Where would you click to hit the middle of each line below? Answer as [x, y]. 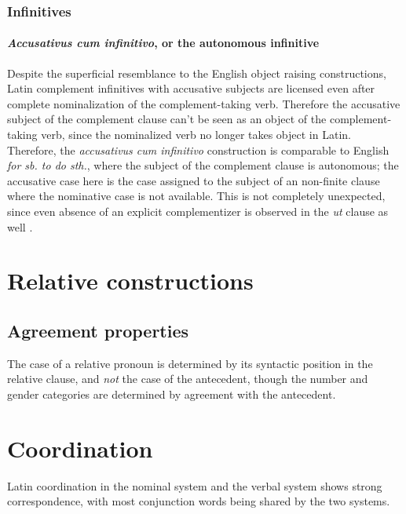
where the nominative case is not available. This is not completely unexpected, [196, 196]
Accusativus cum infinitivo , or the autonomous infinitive [163, 43]
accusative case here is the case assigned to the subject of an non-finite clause [194, 180]
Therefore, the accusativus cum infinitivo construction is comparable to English [198, 149]
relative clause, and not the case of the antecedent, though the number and [188, 379]
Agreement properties [98, 330]
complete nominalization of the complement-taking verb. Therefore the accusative [204, 103]
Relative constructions [130, 281]
